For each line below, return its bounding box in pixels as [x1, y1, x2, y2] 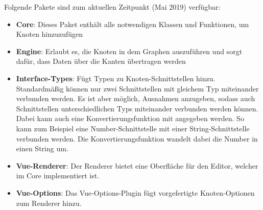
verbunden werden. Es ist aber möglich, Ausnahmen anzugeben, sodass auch [16, 93, 255, 104]
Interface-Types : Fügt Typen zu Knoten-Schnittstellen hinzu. [16, 73, 216, 83]
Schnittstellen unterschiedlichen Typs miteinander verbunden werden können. [16, 103, 258, 113]
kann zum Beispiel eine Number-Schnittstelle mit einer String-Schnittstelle [16, 123, 250, 133]
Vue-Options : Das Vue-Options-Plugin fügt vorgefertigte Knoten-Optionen [16, 187, 255, 198]
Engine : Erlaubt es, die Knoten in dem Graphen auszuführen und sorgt [16, 45, 243, 56]
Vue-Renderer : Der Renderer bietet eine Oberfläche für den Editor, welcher [16, 160, 258, 171]
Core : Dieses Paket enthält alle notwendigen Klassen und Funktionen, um [16, 18, 249, 29]
